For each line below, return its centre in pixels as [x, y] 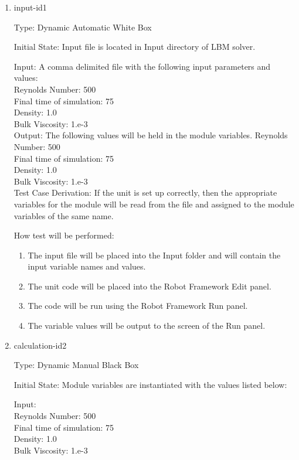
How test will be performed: [64, 235]
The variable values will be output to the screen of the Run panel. [147, 326]
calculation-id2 [40, 345]
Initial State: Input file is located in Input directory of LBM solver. [135, 47]
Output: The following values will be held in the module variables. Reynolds [151, 135]
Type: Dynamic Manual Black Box [76, 365]
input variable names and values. [87, 266]
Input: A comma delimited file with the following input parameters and [142, 66]
